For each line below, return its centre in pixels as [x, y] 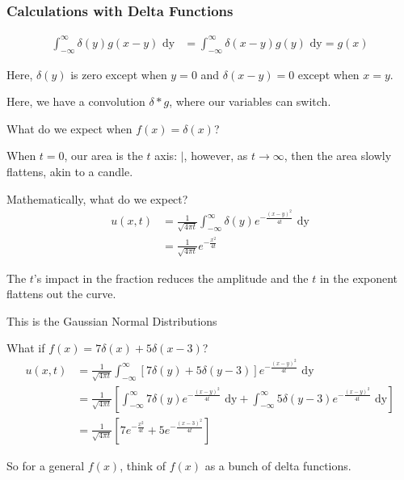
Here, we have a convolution [76, 101]
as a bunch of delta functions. [278, 465]
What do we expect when [69, 128]
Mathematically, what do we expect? [97, 198]
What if [26, 348]
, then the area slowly [338, 156]
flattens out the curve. [61, 294]
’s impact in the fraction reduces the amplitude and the [171, 278]
